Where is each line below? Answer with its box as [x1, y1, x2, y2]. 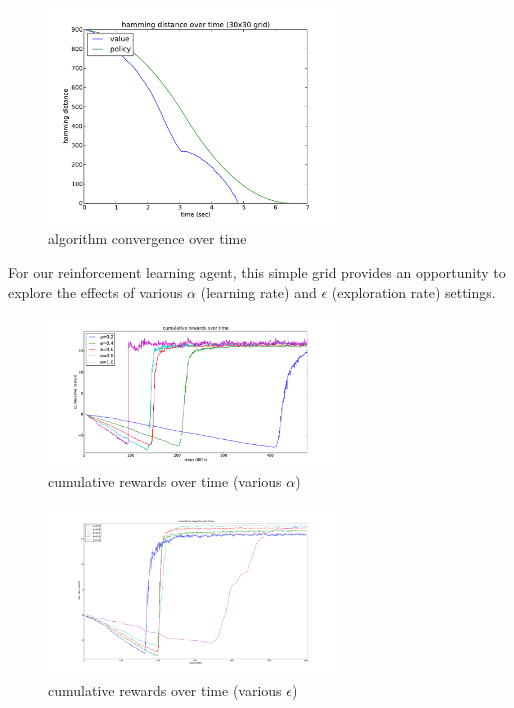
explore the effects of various [8, 281, 183, 302]
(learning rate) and [200, 281, 317, 302]
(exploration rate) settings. [331, 281, 496, 302]
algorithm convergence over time [48, 228, 247, 249]
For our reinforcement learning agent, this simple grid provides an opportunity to [8, 262, 506, 283]
